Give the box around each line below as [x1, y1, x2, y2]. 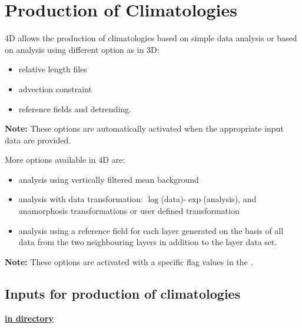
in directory [5, 312, 54, 324]
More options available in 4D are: [5, 153, 125, 166]
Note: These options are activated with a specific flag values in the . [5, 255, 253, 267]
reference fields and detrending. [18, 102, 131, 115]
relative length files [18, 63, 87, 75]
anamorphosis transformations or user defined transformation [18, 205, 240, 217]
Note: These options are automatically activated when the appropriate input [5, 122, 284, 135]
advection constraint [18, 82, 92, 95]
